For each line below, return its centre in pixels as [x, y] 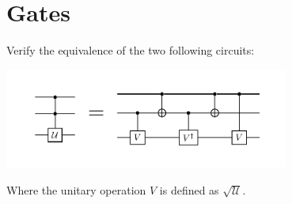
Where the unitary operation [76, 189]
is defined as [189, 189]
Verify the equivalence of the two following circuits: [131, 50]
